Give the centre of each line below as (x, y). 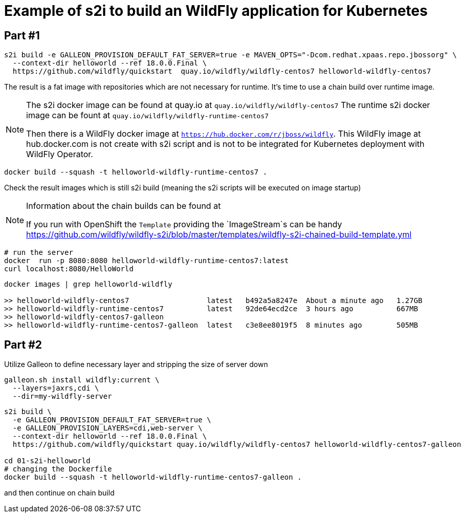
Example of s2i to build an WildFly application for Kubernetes (216, 11)
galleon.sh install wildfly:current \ (82, 380)
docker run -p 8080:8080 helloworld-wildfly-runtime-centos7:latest (147, 261)
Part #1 (22, 35)
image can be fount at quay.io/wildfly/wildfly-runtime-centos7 (148, 115)
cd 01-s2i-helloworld (47, 461)
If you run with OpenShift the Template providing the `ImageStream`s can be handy (184, 224)
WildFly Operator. (60, 154)
